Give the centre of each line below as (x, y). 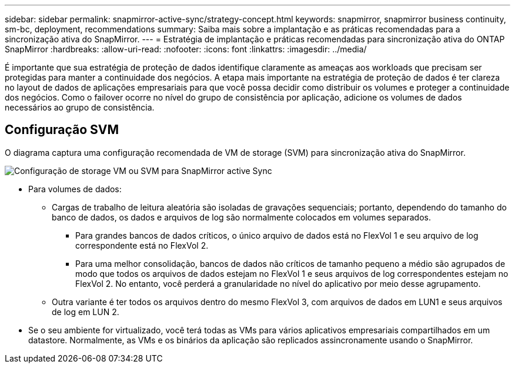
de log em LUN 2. (86, 312)
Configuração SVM (62, 130)
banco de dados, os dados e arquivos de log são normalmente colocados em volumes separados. (241, 217)
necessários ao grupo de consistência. (80, 107)
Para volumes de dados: (75, 189)
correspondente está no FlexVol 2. (142, 245)
